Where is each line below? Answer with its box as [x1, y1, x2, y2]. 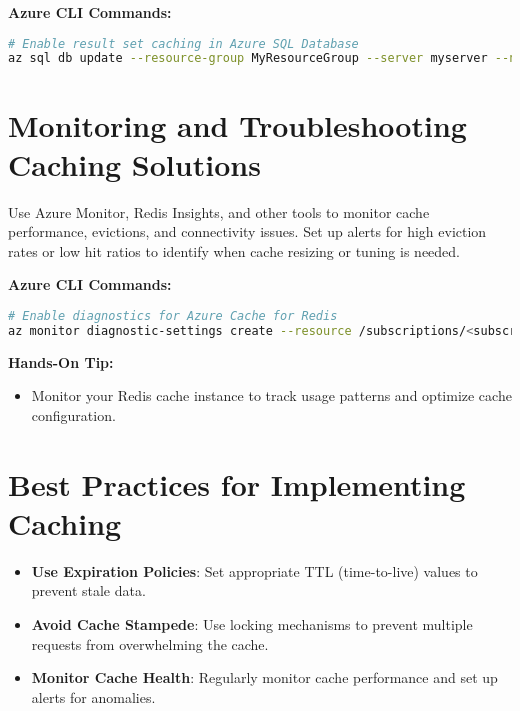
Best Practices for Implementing [8, 463, 466, 504]
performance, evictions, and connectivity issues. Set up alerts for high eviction [8, 221, 487, 242]
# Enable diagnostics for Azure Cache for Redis [8, 309, 338, 324]
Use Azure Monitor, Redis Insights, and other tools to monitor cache [8, 201, 430, 222]
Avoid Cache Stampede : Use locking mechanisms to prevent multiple [31, 614, 473, 635]
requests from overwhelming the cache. [31, 633, 269, 654]
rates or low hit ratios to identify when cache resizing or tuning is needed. [8, 240, 460, 261]
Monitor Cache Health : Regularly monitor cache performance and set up [31, 667, 498, 688]
